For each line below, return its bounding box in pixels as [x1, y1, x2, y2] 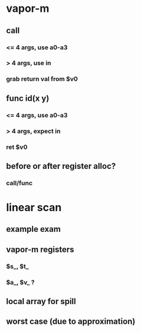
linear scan [6, 201, 62, 214]
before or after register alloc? [6, 161, 116, 171]
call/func [6, 178, 33, 187]
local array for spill [6, 296, 76, 307]
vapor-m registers [6, 244, 75, 254]
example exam [6, 224, 61, 234]
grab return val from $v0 [6, 75, 78, 83]
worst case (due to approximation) [6, 317, 136, 327]
